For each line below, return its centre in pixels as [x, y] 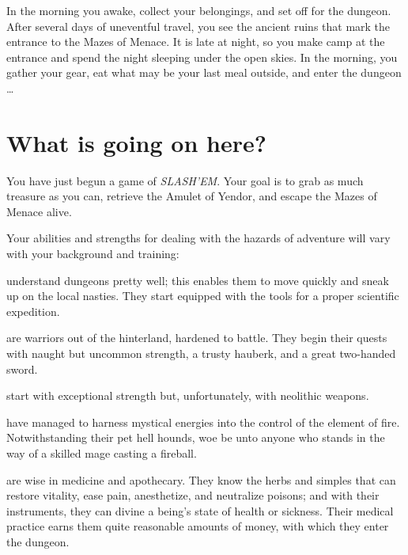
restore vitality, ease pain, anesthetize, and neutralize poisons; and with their [193, 495]
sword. [22, 369]
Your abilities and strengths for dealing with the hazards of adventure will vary [198, 238]
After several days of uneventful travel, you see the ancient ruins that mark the [198, 26]
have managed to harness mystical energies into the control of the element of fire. [203, 422]
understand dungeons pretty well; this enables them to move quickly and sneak [198, 280]
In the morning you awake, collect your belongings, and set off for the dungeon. [199, 10]
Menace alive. [39, 211]
